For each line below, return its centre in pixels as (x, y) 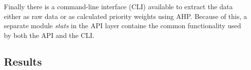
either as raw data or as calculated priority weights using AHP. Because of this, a (125, 16)
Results (23, 61)
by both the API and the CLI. (49, 35)
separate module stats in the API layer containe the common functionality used (123, 26)
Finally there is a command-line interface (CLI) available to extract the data (118, 6)
